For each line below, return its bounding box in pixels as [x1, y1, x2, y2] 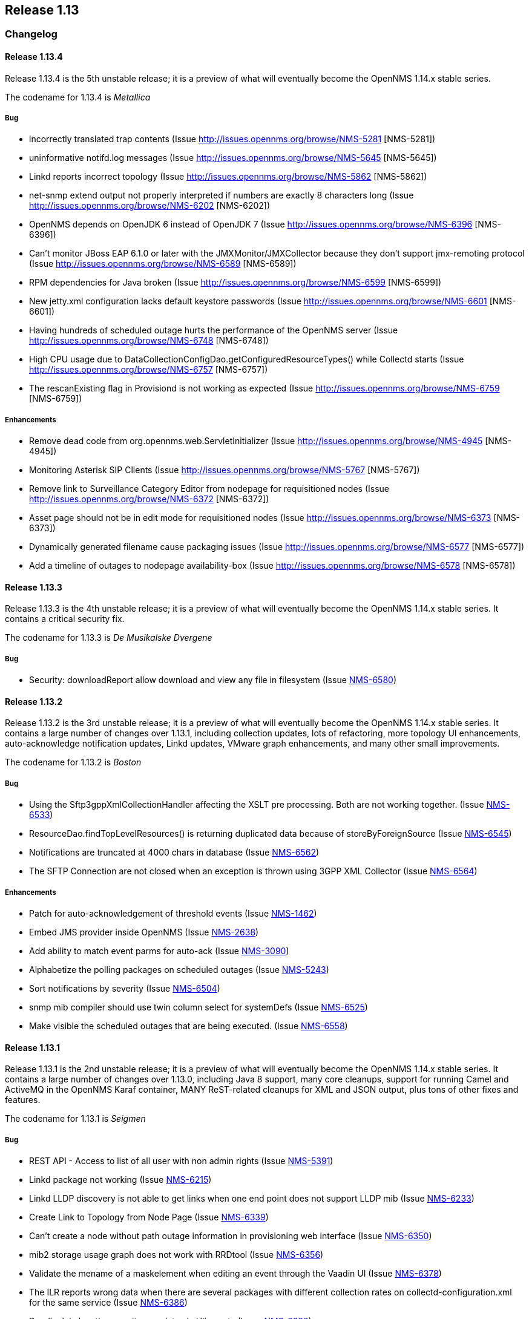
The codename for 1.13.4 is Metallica [5, 91, 151, 102]
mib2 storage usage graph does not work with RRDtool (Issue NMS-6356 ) [29, 1249, 324, 1260]
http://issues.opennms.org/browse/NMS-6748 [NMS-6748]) [29, 335, 269, 346]
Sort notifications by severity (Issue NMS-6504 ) [29, 983, 220, 993]
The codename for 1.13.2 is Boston [5, 757, 142, 768]
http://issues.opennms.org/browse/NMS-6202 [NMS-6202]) [29, 200, 271, 211]
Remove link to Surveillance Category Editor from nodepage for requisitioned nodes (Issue [29, 483, 389, 494]
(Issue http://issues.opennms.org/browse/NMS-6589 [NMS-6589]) [29, 258, 297, 269]
